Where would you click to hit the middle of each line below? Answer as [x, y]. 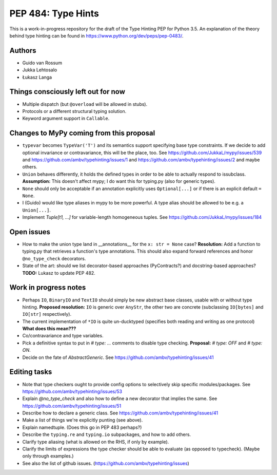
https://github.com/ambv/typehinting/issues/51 [72, 406]
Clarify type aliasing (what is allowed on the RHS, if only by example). [96, 442]
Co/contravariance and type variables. [63, 336]
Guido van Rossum [42, 63]
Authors [23, 51]
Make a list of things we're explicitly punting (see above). [83, 420]
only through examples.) [48, 456]
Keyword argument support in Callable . [66, 119]
